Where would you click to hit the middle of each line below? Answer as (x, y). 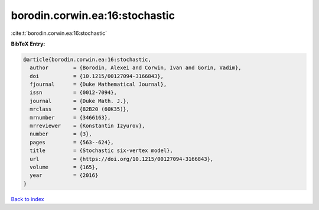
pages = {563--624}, (72, 142)
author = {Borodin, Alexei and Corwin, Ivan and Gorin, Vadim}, (136, 68)
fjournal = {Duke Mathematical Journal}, (98, 85)
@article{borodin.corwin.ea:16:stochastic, (87, 59)
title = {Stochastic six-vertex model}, (102, 151)
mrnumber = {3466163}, (70, 117)
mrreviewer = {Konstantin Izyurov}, (87, 126)
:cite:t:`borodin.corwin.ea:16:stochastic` (59, 33)
